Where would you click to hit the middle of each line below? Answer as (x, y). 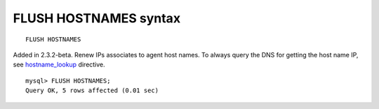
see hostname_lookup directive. (59, 65)
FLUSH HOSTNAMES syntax (97, 18)
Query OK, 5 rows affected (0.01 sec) (92, 90)
